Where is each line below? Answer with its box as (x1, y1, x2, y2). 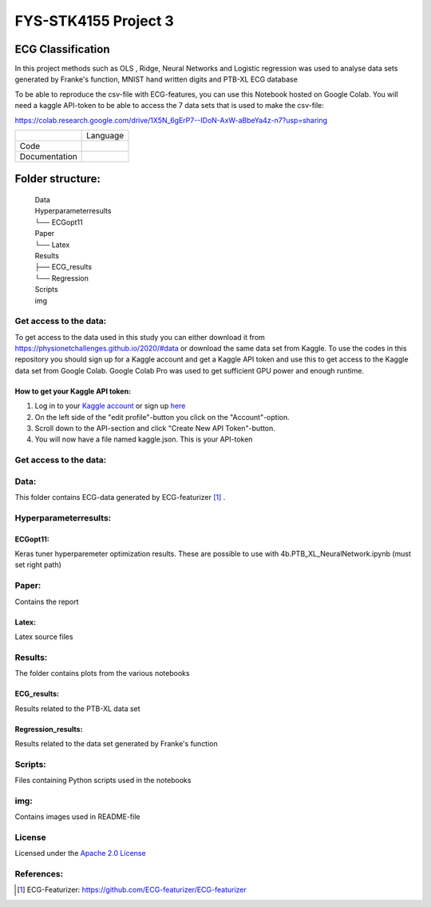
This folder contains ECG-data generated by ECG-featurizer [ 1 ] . (14, 493, 226, 502)
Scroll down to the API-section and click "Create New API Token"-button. (34, 424, 275, 434)
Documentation (19, 151, 77, 162)
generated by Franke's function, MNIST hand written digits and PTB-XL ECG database (14, 74, 299, 84)
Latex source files (14, 632, 73, 641)
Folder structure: (14, 172, 101, 186)
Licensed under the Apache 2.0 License (14, 849, 147, 858)
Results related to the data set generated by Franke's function (14, 738, 219, 748)
